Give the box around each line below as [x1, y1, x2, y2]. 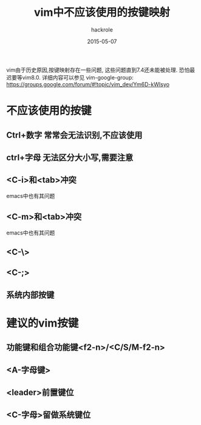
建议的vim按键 [6, 316, 79, 330]
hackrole [90, 25, 114, 33]
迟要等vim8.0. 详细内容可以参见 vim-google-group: [6, 73, 134, 81]
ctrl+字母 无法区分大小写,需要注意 [6, 152, 134, 163]
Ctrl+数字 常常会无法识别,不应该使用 [6, 130, 143, 140]
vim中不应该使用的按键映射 [34, 5, 170, 19]
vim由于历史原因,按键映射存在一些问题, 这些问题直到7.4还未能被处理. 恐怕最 [6, 66, 196, 73]
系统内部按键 [6, 290, 55, 300]
